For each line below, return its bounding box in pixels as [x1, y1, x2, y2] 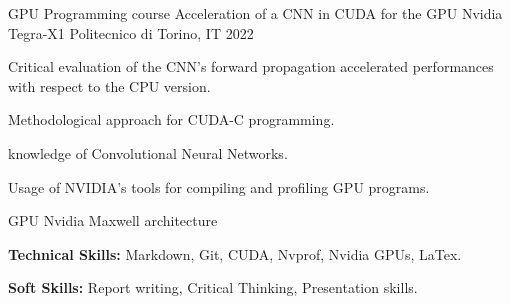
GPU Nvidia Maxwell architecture [8, 210, 218, 231]
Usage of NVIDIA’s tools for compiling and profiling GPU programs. [8, 176, 430, 197]
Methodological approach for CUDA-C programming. [8, 109, 335, 130]
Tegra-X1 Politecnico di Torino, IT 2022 [8, 22, 254, 43]
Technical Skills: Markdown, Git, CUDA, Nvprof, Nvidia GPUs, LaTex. [8, 243, 462, 264]
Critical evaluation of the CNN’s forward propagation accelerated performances [8, 56, 494, 77]
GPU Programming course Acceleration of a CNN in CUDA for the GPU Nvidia [8, 3, 503, 23]
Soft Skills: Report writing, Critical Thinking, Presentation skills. [8, 277, 418, 298]
